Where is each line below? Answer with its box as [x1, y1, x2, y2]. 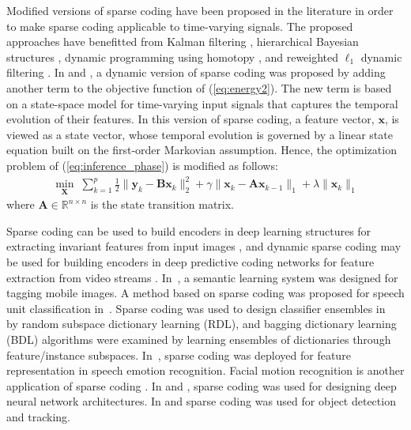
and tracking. [6, 409, 70, 424]
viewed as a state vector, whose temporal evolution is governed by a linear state [6, 126, 393, 142]
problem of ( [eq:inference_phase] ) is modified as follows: [6, 157, 278, 173]
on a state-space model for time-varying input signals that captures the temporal [6, 95, 398, 111]
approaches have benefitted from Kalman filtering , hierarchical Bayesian [6, 33, 359, 50]
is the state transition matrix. [90, 196, 235, 213]
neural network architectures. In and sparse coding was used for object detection [6, 393, 396, 409]
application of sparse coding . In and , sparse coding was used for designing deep [6, 377, 397, 394]
